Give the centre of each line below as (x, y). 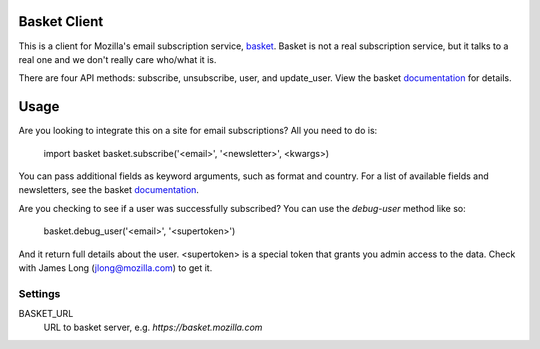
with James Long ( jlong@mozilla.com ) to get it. (115, 267)
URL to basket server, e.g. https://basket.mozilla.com (153, 327)
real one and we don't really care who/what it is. (117, 59)
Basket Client (61, 21)
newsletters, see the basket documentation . (109, 190)
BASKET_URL (46, 314)
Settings (39, 293)
